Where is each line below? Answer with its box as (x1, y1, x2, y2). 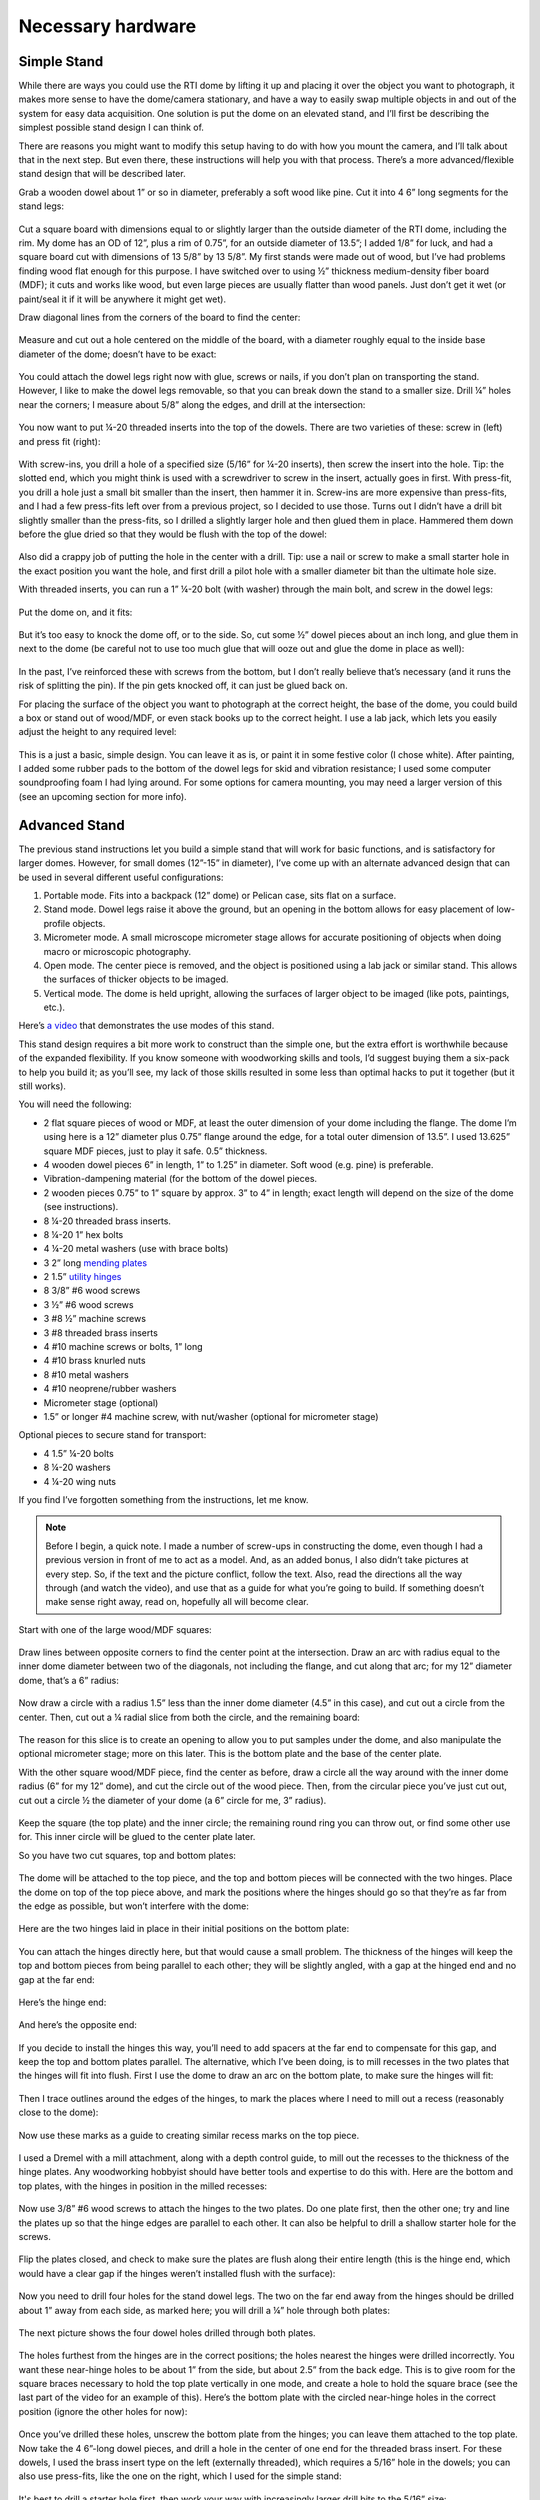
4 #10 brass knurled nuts (43, 1355, 146, 1367)
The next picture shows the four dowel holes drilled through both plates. (18, 2326, 316, 2339)
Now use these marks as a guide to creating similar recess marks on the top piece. (18, 2129, 360, 2141)
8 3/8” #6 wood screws (43, 1285, 141, 1297)
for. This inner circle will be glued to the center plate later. (18, 1831, 256, 1843)
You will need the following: (18, 1098, 132, 1110)
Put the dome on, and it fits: (18, 606, 133, 618)
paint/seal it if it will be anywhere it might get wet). (18, 293, 227, 305)
